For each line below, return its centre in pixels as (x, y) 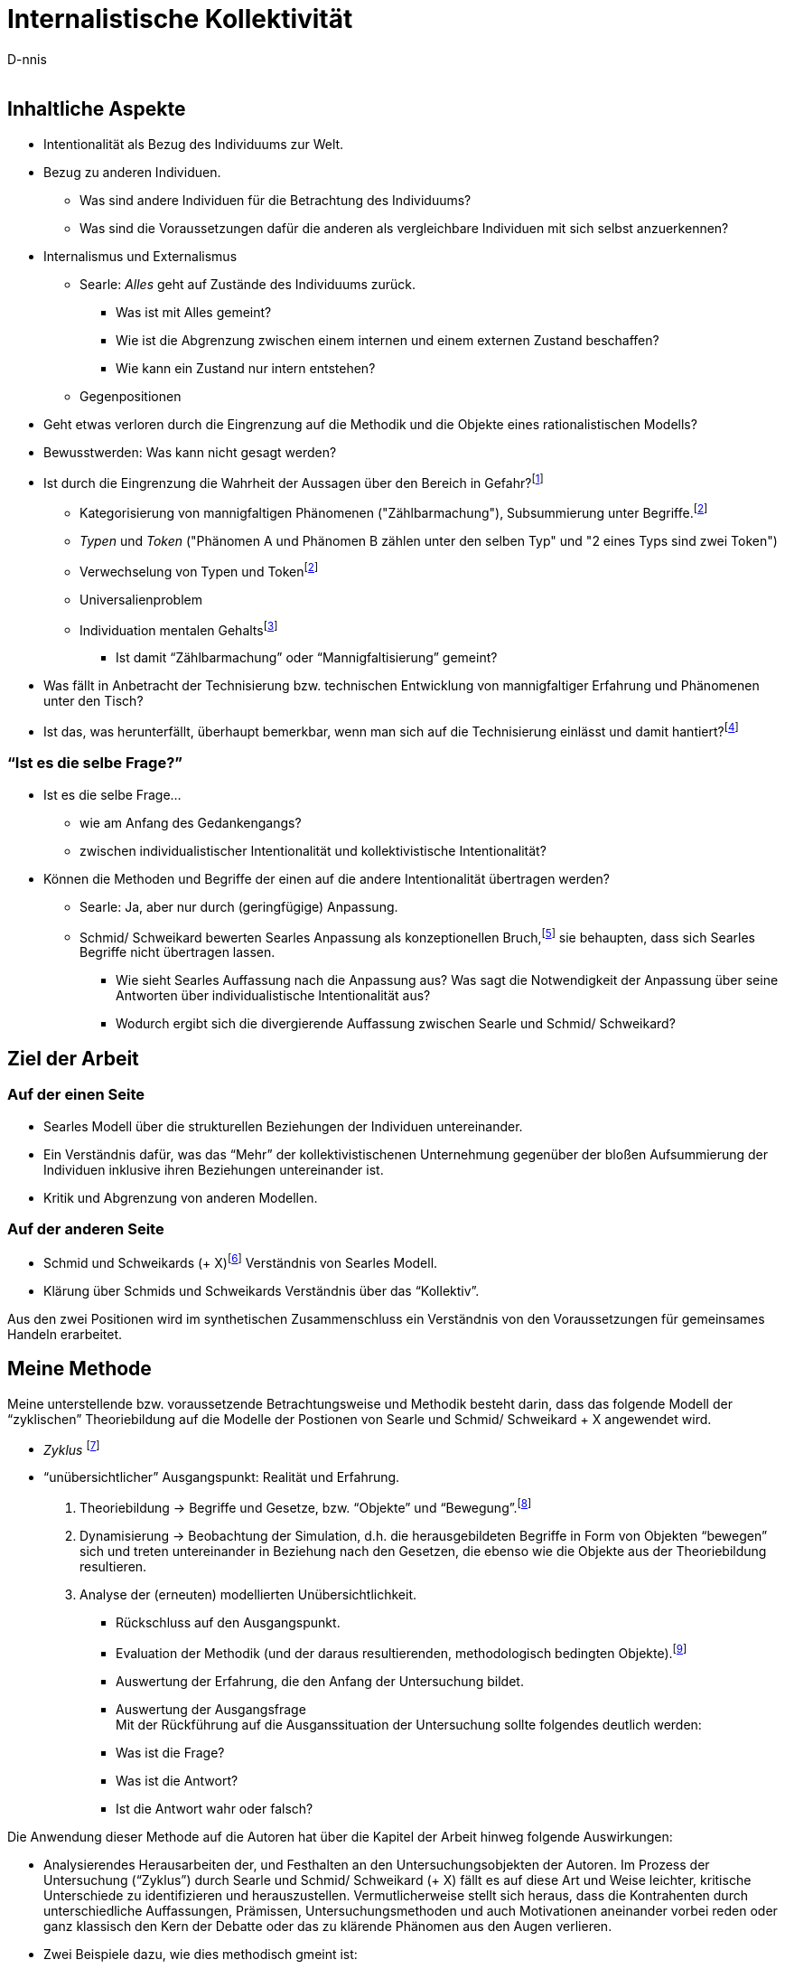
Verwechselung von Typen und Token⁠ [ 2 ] (199, 570)
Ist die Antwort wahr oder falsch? (215, 1808)
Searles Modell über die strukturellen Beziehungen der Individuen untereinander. (283, 1126)
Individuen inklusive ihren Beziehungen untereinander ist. (214, 1169)
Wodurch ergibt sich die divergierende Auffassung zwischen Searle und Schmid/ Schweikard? (396, 1024)
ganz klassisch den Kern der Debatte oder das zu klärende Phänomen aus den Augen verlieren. (328, 1926)
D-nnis (27, 59)
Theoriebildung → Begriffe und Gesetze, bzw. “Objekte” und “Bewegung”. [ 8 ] (306, 1507)
